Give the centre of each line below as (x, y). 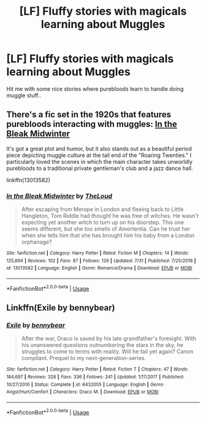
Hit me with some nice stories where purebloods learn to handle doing (95, 89)
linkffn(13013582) (29, 180)
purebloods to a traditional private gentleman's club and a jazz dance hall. (100, 168)
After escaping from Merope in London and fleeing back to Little (102, 209)
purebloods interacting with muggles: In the (92, 124)
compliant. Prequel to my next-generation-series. (83, 358)
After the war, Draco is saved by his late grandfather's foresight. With (109, 339)
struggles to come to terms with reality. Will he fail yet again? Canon (107, 351)
